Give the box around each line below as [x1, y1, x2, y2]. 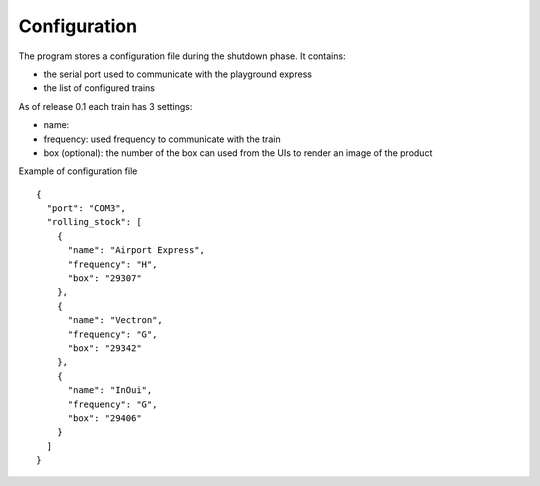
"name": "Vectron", [67, 315, 164, 326]
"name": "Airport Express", [67, 245, 205, 256]
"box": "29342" [67, 342, 142, 354]
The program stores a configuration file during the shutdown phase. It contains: [18, 50, 346, 62]
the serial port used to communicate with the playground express [43, 68, 312, 80]
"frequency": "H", [67, 258, 158, 270]
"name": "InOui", [67, 385, 153, 396]
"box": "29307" [67, 273, 142, 284]
